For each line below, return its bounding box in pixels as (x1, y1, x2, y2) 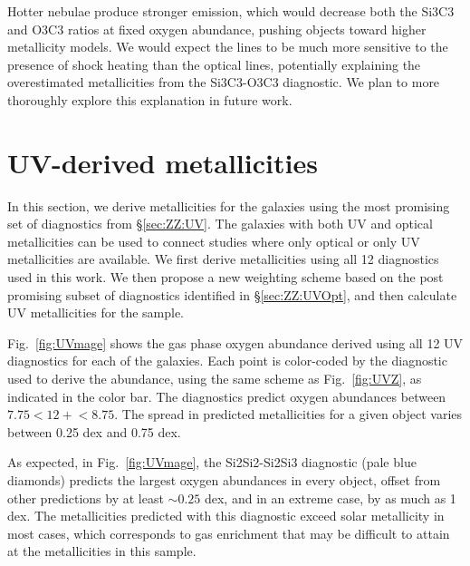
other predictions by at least (7, 488, 164, 507)
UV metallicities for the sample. (7, 303, 185, 322)
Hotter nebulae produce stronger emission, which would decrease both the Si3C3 (7, 2, 455, 20)
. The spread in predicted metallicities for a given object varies (114, 405, 463, 424)
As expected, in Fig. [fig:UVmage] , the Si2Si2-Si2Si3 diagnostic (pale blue (7, 453, 417, 472)
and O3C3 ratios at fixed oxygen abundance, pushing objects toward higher (7, 19, 427, 38)
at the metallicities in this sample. (7, 542, 197, 561)
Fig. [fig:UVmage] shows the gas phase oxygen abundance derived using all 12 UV (7, 333, 464, 352)
